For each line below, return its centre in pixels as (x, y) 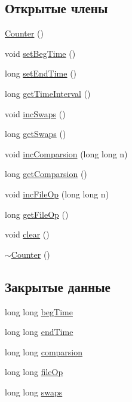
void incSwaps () (35, 113)
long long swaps (34, 392)
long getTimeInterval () (48, 93)
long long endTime (39, 332)
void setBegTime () (40, 53)
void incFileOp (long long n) (57, 194)
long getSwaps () (36, 134)
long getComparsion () (46, 174)
